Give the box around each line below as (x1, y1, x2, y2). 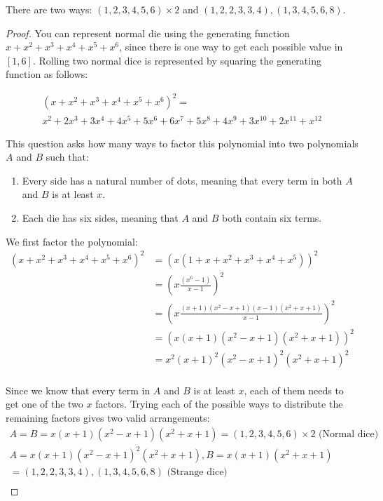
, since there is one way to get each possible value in (119, 39, 343, 54)
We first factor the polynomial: (6, 234, 138, 248)
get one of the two (6, 396, 83, 411)
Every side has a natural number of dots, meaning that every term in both (22, 173, 342, 187)
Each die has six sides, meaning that (22, 210, 179, 225)
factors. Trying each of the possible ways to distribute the (95, 396, 343, 411)
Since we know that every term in (6, 382, 151, 397)
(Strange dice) (167, 467, 228, 478)
